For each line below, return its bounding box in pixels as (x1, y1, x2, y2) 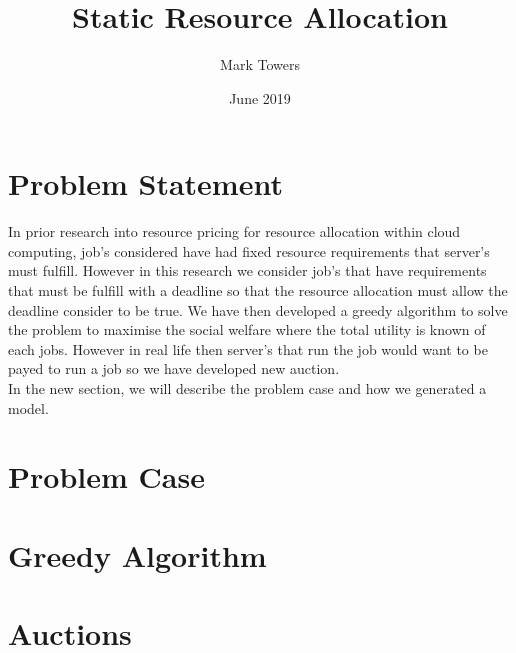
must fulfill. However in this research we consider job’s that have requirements (8, 260, 487, 281)
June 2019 (229, 87, 291, 108)
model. (8, 397, 49, 418)
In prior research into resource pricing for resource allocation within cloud (8, 221, 461, 242)
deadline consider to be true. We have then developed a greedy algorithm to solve (8, 299, 508, 320)
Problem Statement (8, 163, 283, 204)
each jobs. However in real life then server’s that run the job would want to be (8, 338, 488, 359)
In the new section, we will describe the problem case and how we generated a (8, 378, 487, 398)
